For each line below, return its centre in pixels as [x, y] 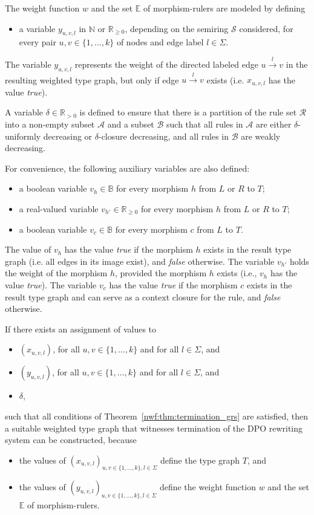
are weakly [261, 136]
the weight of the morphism [56, 273]
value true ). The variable [51, 284]
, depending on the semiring [177, 28]
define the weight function [208, 486]
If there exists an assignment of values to [81, 329]
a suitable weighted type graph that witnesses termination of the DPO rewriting [154, 428]
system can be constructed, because [71, 440]
